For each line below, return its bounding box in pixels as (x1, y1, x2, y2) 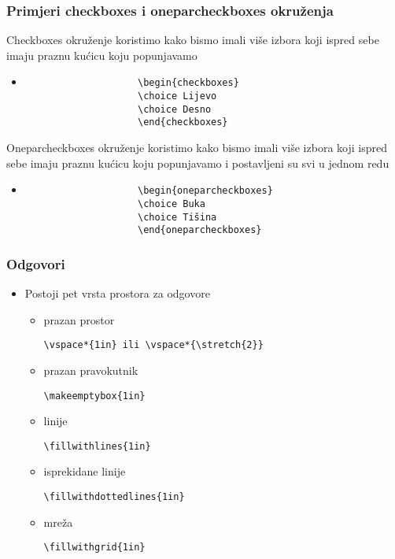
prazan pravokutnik (43, 361, 138, 378)
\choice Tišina (137, 211, 217, 223)
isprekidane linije (43, 463, 126, 479)
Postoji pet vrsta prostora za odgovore (24, 285, 210, 302)
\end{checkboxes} (137, 117, 228, 128)
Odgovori (6, 254, 65, 273)
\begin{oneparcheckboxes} (137, 185, 273, 197)
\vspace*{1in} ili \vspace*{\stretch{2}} (43, 339, 264, 351)
